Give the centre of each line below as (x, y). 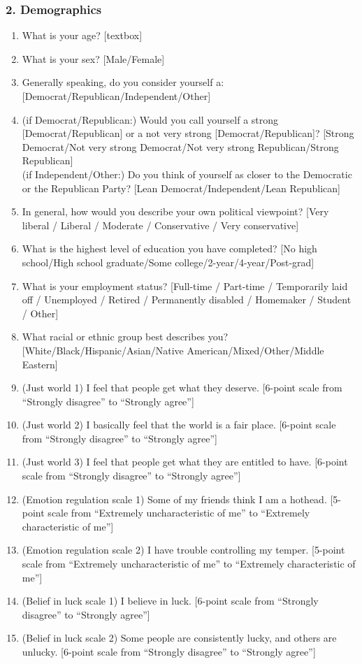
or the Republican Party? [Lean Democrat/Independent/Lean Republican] (181, 188)
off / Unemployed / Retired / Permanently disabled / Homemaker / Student (187, 299)
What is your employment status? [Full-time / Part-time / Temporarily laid (185, 286)
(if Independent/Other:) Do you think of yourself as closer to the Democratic (187, 174)
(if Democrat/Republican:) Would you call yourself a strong (150, 119)
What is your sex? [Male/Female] (93, 58)
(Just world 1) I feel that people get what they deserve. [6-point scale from (182, 388)
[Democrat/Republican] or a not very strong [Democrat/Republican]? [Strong (188, 133)
